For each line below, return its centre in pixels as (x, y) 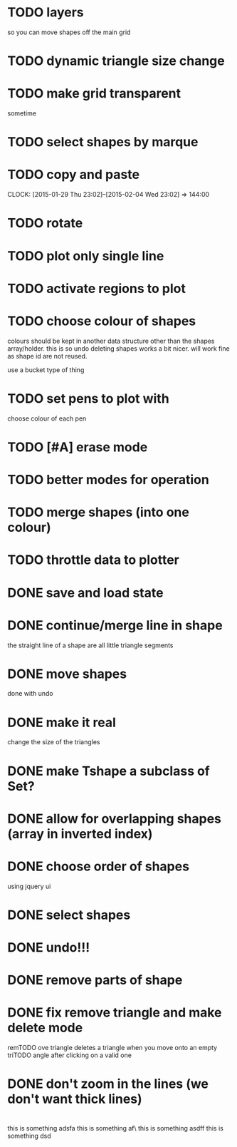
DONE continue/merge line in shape (115, 625)
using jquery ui (29, 886)
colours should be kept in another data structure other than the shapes (111, 341)
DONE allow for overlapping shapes (115, 819)
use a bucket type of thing (46, 370)
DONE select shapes (69, 915)
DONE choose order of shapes (99, 866)
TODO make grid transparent (94, 94)
